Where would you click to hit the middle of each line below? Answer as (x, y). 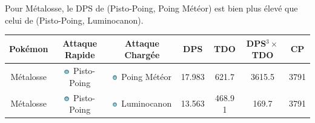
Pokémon (29, 49)
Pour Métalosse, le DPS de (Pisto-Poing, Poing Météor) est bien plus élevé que (151, 8)
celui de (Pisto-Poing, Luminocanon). (74, 20)
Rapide (80, 55)
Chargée (142, 55)
